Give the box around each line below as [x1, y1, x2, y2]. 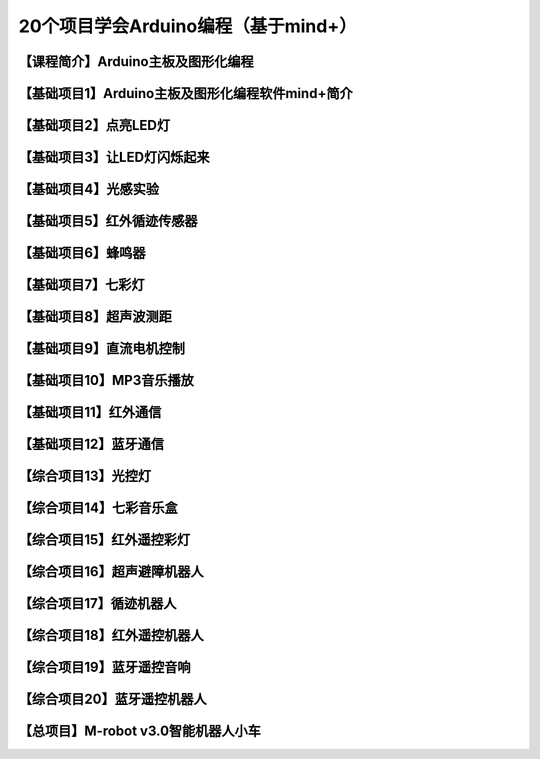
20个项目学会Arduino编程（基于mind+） [18, 15, 357, 37]
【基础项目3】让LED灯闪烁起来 [18, 149, 210, 166]
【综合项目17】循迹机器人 [18, 595, 177, 612]
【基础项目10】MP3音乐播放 [18, 372, 194, 389]
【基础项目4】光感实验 [18, 181, 160, 198]
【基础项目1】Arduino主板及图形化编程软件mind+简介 [18, 85, 354, 102]
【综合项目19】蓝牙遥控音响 [18, 659, 191, 676]
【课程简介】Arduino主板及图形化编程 [18, 53, 254, 70]
